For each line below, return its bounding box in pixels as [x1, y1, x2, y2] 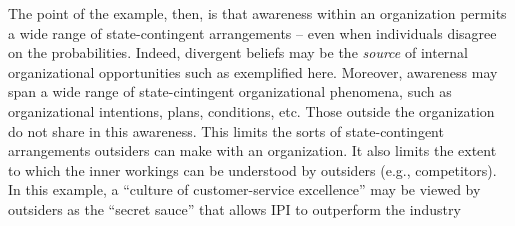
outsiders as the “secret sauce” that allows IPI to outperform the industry [8, 198, 461, 219]
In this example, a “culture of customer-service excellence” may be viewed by [8, 179, 481, 200]
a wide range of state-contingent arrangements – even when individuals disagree [8, 22, 497, 43]
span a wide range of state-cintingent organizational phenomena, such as [8, 81, 452, 102]
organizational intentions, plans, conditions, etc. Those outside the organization [8, 100, 495, 121]
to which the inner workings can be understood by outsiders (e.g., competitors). [8, 159, 497, 180]
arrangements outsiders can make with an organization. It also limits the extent [8, 140, 497, 161]
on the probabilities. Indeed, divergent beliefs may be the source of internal [8, 42, 469, 63]
